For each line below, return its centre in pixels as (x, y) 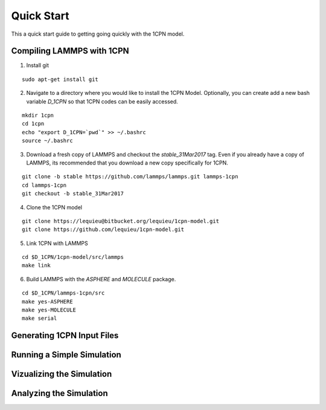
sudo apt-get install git (60, 79)
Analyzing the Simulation (59, 393)
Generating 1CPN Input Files (65, 336)
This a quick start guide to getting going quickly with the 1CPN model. (98, 34)
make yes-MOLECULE (49, 310)
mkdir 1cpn (38, 116)
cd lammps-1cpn (44, 185)
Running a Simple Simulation (66, 355)
